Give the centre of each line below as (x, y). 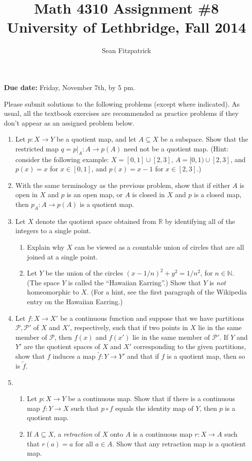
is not (218, 282)
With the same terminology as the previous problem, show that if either (123, 185)
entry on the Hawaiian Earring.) (75, 301)
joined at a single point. (62, 256)
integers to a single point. (53, 230)
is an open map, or (95, 194)
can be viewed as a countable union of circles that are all (159, 247)
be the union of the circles (84, 273)
